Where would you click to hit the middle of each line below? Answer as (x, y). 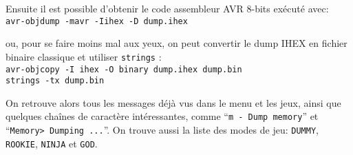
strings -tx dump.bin (55, 81)
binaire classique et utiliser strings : (84, 56)
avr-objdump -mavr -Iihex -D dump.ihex (97, 21)
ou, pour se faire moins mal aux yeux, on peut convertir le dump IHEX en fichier (176, 43)
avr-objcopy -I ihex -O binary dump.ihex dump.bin (124, 69)
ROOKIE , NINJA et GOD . (52, 143)
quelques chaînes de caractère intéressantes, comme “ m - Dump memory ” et (162, 116)
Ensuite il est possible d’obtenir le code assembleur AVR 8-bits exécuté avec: (167, 8)
